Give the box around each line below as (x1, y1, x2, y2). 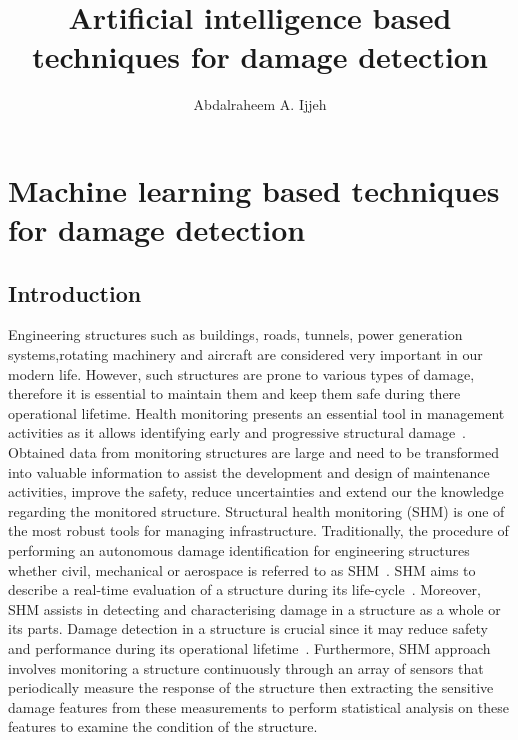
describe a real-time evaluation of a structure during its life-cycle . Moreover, (8, 579, 482, 600)
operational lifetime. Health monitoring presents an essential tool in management (8, 402, 505, 423)
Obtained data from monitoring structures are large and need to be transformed (8, 442, 499, 463)
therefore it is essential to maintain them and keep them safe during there (8, 383, 461, 404)
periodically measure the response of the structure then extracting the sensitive (8, 677, 494, 698)
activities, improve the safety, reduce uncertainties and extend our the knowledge (8, 481, 504, 502)
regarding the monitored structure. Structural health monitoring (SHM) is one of (8, 500, 505, 521)
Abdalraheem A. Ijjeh (193, 94, 327, 115)
